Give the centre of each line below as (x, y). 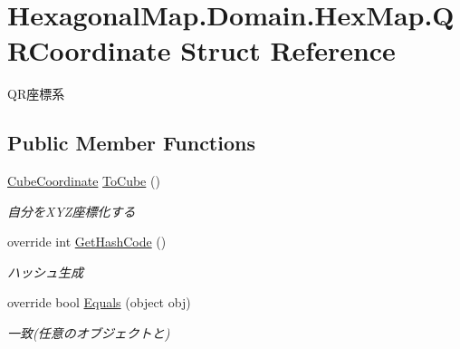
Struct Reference (288, 50)
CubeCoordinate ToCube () (84, 181)
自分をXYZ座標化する (72, 211)
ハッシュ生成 (45, 271)
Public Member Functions (131, 143)
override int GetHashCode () (87, 242)
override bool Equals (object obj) (99, 302)
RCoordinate (89, 50)
